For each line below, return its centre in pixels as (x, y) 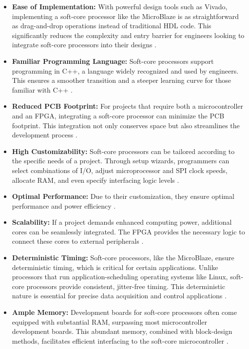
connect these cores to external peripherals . (78, 241)
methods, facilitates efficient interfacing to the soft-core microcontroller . (120, 340)
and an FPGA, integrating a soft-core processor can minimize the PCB (118, 115)
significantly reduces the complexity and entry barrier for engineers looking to (128, 35)
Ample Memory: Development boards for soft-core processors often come (124, 312)
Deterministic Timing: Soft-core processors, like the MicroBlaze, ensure (123, 258)
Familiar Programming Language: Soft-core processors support (113, 61)
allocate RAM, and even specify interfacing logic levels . (96, 180)
